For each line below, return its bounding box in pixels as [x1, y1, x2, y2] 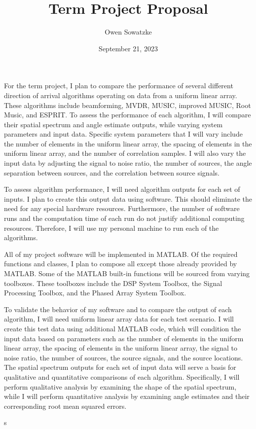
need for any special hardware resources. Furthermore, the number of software [4, 203, 240, 214]
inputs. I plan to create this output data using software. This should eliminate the [4, 193, 253, 204]
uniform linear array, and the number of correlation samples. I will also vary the [4, 148, 246, 158]
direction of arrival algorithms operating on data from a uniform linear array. [4, 90, 237, 100]
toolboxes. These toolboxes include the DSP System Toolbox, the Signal [4, 278, 222, 288]
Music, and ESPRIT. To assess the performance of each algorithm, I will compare [4, 109, 251, 120]
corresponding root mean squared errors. [4, 400, 127, 411]
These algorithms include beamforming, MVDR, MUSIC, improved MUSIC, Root [4, 100, 251, 110]
